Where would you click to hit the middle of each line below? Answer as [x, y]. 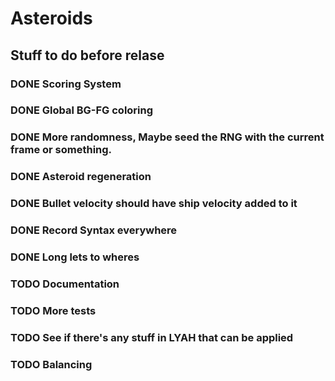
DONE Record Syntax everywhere [94, 230]
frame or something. [61, 150]
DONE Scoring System [66, 84]
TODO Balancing [51, 364]
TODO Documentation [65, 284]
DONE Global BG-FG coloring [82, 110]
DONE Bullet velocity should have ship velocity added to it [154, 204]
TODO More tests [53, 310]
